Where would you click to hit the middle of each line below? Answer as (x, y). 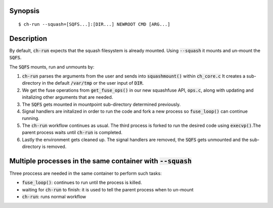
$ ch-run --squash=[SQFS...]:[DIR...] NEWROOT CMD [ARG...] (94, 24)
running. (31, 118)
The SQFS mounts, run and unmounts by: (52, 67)
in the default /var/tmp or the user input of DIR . (93, 83)
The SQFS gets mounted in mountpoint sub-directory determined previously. (101, 104)
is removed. (54, 147)
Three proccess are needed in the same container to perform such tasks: (85, 173)
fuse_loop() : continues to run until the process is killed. (82, 183)
